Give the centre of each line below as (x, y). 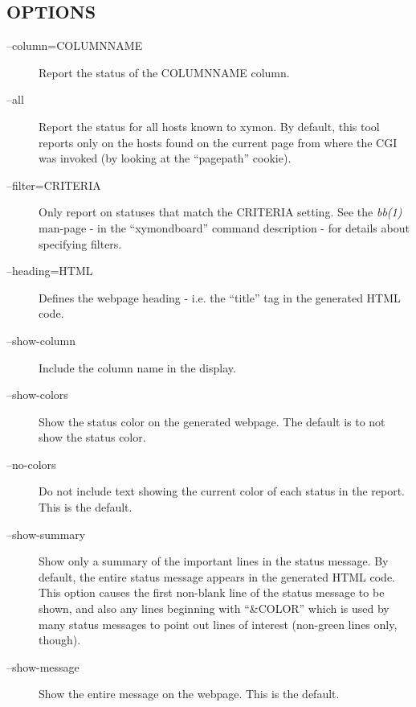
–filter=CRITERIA (54, 185)
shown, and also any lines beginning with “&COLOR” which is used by (214, 608)
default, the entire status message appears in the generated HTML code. (217, 576)
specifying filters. (80, 243)
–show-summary (46, 534)
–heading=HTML (50, 271)
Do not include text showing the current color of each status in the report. (222, 491)
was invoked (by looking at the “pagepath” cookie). (165, 158)
